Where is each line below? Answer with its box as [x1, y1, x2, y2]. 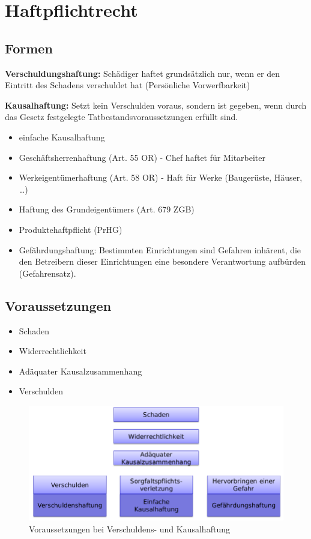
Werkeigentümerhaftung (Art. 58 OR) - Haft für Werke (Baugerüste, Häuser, [19, 171, 303, 184]
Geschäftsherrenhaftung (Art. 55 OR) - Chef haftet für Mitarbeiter [19, 151, 266, 163]
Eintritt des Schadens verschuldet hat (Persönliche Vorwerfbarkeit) [5, 79, 250, 91]
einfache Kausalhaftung [19, 130, 105, 143]
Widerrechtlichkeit [19, 345, 86, 357]
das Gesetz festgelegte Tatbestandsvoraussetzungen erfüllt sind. [5, 110, 238, 123]
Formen [5, 38, 53, 57]
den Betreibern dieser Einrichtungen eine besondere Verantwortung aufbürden [19, 255, 306, 268]
